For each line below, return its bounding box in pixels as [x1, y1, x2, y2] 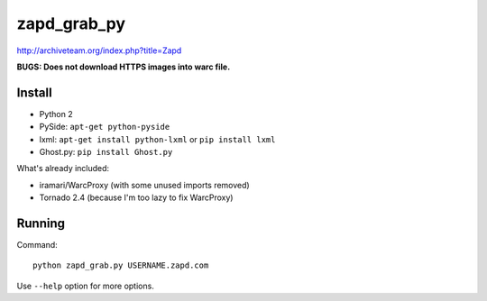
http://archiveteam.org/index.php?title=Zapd [16, 45, 182, 56]
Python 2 [39, 108, 74, 119]
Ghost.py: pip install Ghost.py [39, 147, 173, 158]
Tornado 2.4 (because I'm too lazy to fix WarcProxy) [39, 192, 234, 203]
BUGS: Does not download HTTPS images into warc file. [16, 61, 231, 72]
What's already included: [16, 163, 110, 174]
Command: [16, 240, 58, 251]
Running [16, 216, 66, 231]
